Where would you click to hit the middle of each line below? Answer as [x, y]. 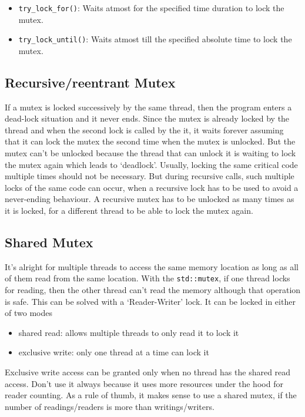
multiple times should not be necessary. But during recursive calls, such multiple [150, 176]
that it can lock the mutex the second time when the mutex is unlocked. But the [150, 141]
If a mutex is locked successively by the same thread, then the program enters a [148, 107]
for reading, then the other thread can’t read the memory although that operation [153, 290]
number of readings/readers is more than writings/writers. [110, 406]
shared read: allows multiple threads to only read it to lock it [129, 332]
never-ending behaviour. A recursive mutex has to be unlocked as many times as [150, 199]
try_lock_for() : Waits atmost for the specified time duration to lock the [151, 8]
